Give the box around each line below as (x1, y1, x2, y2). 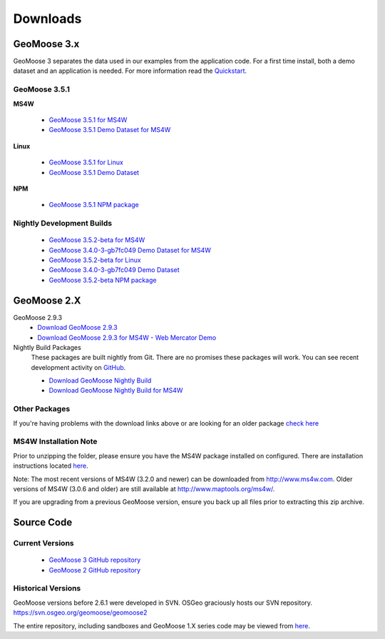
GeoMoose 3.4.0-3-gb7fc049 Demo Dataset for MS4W (48, 246, 212, 254)
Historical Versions (13, 583, 81, 593)
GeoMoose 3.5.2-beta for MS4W (48, 236, 145, 244)
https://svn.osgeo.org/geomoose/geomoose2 (13, 608, 148, 617)
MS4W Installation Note (13, 436, 98, 446)
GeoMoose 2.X (13, 294, 81, 306)
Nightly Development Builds (13, 218, 113, 228)
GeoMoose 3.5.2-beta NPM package (48, 276, 157, 284)
